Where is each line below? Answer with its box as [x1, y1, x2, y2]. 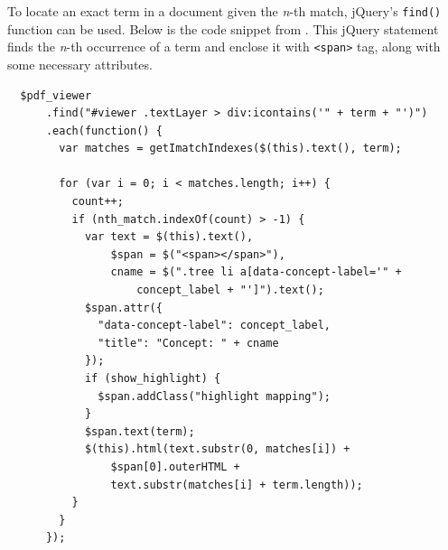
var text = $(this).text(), [84, 230, 254, 244]
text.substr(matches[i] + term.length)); [110, 478, 363, 491]
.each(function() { [45, 124, 163, 137]
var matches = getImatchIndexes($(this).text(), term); [59, 142, 402, 155]
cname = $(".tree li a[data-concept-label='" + [110, 266, 402, 279]
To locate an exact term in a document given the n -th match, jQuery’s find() [7, 2, 442, 20]
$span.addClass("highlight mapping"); [98, 389, 331, 403]
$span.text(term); [84, 424, 195, 438]
